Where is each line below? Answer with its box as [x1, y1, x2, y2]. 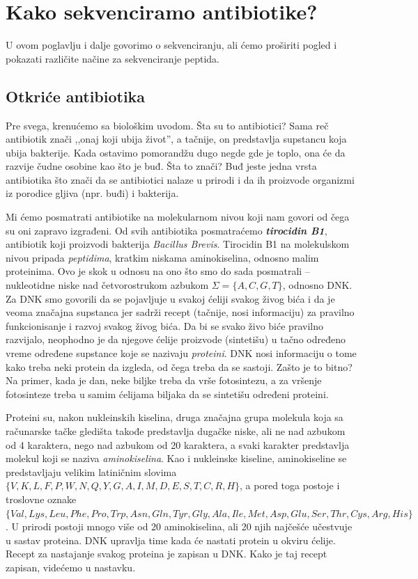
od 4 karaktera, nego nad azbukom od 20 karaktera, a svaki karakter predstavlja [6, 437, 350, 452]
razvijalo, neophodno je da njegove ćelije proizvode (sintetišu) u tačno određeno [6, 332, 346, 347]
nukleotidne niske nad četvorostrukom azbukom [6, 278, 209, 292]
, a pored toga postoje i [240, 478, 340, 493]
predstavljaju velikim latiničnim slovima [6, 464, 177, 479]
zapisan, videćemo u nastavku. [6, 560, 136, 574]
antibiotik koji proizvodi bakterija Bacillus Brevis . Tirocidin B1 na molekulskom [6, 237, 350, 251]
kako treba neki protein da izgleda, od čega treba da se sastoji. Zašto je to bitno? [6, 359, 353, 374]
